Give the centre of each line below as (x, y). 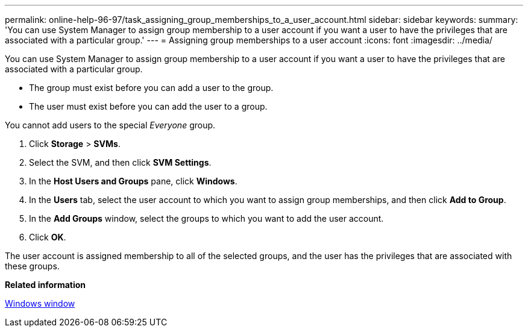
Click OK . (48, 237)
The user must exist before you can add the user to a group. (148, 106)
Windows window (40, 303)
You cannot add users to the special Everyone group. (110, 125)
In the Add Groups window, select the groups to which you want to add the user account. (206, 218)
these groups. (32, 266)
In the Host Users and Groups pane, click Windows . (133, 181)
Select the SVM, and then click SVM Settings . (120, 162)
